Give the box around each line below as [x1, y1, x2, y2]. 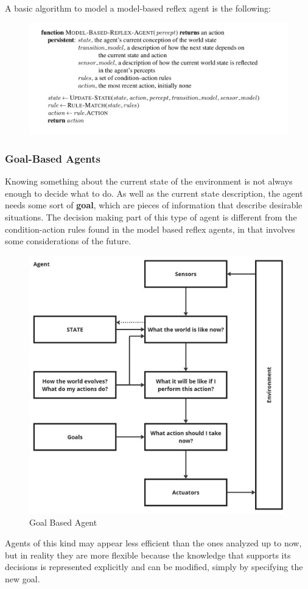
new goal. [5, 572, 40, 585]
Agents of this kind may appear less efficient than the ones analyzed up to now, [5, 537, 302, 549]
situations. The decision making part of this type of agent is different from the [5, 211, 297, 224]
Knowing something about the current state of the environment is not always [5, 175, 293, 188]
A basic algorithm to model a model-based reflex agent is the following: [5, 2, 271, 14]
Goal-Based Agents [5, 150, 101, 166]
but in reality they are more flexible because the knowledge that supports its [5, 548, 291, 561]
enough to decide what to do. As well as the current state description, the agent [5, 186, 303, 199]
